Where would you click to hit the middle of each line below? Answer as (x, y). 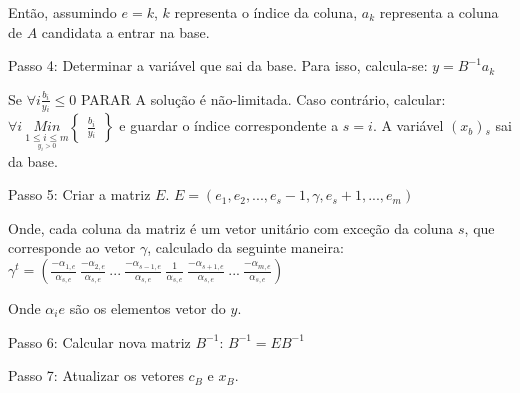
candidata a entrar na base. (125, 31)
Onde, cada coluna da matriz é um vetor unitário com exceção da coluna (231, 227)
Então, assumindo (62, 12)
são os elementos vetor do (147, 308)
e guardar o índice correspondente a (229, 125)
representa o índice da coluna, (266, 12)
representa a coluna (439, 12)
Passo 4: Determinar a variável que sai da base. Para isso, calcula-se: (218, 65)
